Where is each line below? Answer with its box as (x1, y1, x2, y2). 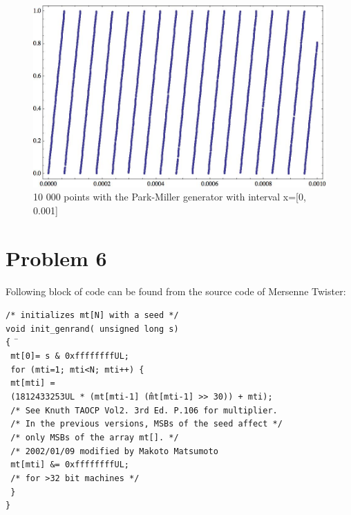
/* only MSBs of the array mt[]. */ (10, 433, 179, 443)
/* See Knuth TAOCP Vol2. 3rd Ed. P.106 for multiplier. (10, 405, 278, 415)
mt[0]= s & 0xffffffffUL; (10, 351, 129, 362)
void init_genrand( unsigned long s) (6, 324, 179, 334)
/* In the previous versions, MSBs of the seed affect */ (10, 419, 283, 429)
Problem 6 (6, 243, 107, 272)
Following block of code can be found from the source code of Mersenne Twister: (6, 283, 346, 298)
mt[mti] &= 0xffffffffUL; (10, 460, 129, 470)
